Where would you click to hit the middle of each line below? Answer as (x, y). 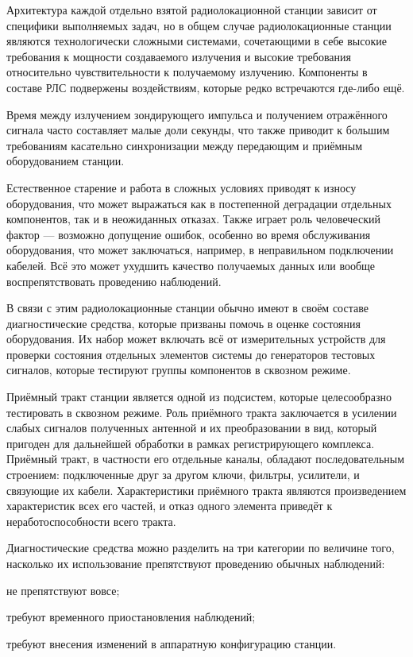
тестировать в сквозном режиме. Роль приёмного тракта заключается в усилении (202, 412)
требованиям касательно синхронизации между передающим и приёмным (184, 145)
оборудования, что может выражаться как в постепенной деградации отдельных (199, 203)
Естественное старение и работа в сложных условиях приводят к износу (181, 187)
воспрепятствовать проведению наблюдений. (114, 281)
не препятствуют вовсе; (63, 590)
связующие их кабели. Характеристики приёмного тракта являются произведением (206, 490)
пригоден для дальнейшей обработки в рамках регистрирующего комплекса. (191, 443)
